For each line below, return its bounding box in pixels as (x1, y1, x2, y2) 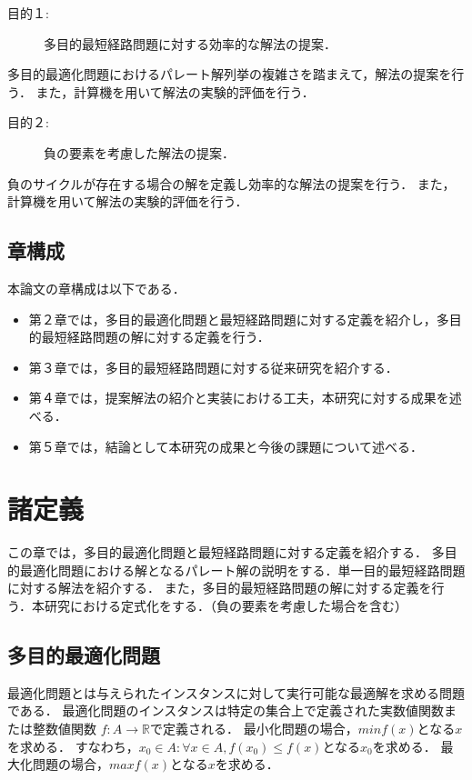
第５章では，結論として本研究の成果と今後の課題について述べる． (28, 436, 423, 455)
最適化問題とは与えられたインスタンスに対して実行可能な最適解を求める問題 (7, 683, 466, 702)
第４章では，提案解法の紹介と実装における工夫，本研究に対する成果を (28, 388, 449, 407)
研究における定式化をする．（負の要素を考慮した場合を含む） (44, 596, 407, 615)
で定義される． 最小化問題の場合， (149, 719, 358, 737)
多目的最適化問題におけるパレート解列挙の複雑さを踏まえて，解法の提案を (7, 65, 452, 84)
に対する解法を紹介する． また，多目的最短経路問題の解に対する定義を (7, 578, 432, 597)
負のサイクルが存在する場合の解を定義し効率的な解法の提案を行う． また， (7, 174, 456, 193)
